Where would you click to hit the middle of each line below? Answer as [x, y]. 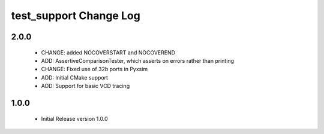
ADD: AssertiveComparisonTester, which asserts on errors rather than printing [137, 60]
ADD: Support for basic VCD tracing [85, 86]
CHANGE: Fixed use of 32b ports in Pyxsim [94, 69]
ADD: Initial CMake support [74, 77]
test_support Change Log [76, 16]
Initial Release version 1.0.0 [74, 118]
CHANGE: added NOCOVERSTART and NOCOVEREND [108, 52]
